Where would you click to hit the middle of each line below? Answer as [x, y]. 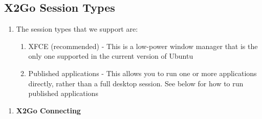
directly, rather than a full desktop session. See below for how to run [136, 83]
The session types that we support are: [77, 29]
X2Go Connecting [48, 110]
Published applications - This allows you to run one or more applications [143, 73]
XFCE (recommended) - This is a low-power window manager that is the [143, 46]
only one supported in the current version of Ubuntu [111, 56]
